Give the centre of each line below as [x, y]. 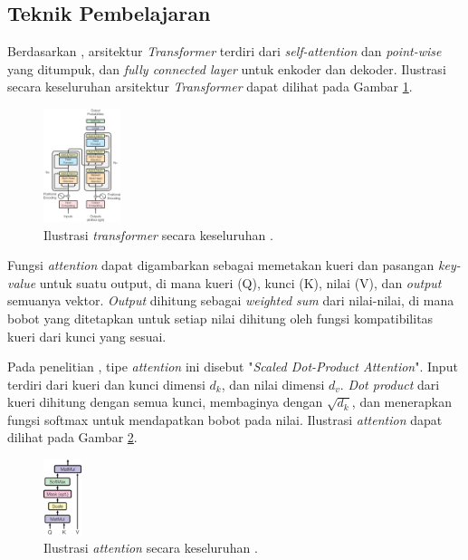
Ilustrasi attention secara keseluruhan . [151, 548]
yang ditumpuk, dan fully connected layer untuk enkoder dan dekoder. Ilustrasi [227, 68]
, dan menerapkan [401, 402]
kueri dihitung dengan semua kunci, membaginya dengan [165, 402]
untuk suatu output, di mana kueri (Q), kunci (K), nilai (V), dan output [240, 282]
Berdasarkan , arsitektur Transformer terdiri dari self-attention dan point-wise [224, 51]
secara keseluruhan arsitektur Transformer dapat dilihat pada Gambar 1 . [210, 87]
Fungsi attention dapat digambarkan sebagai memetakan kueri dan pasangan [221, 265]
